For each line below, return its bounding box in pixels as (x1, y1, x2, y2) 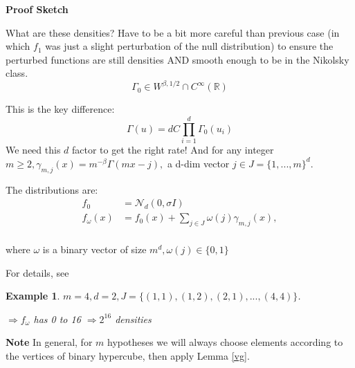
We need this (6, 142, 61, 157)
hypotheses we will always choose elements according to (107, 335, 343, 349)
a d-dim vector (167, 156, 230, 170)
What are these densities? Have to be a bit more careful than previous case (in (6, 25, 340, 39)
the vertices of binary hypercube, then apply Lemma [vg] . (6, 349, 250, 363)
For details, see (6, 265, 69, 279)
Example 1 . (6, 288, 60, 303)
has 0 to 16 (33, 311, 81, 326)
